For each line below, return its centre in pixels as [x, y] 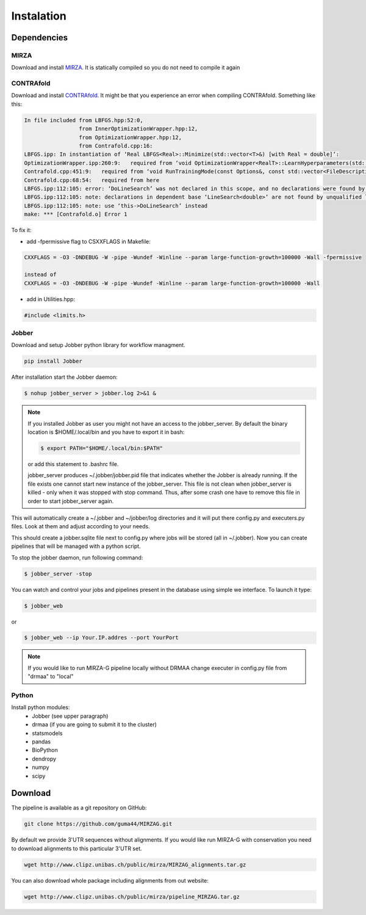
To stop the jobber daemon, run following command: [77, 557]
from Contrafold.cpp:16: [116, 146]
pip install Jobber [53, 361]
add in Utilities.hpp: [51, 299]
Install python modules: [41, 707]
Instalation [39, 16]
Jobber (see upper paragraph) [70, 716]
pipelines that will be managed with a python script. [76, 546]
